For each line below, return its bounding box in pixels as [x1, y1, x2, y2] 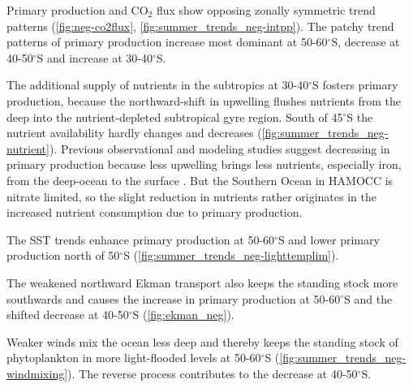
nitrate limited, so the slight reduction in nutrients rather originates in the [6, 188, 376, 205]
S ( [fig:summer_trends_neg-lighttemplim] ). [123, 247, 339, 264]
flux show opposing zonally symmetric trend [156, 2, 376, 18]
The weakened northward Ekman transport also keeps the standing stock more [6, 274, 398, 291]
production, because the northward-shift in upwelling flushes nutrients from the [6, 92, 401, 109]
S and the [344, 290, 393, 307]
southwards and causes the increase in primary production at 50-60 [6, 290, 341, 307]
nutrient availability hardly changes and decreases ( [6, 124, 262, 141]
